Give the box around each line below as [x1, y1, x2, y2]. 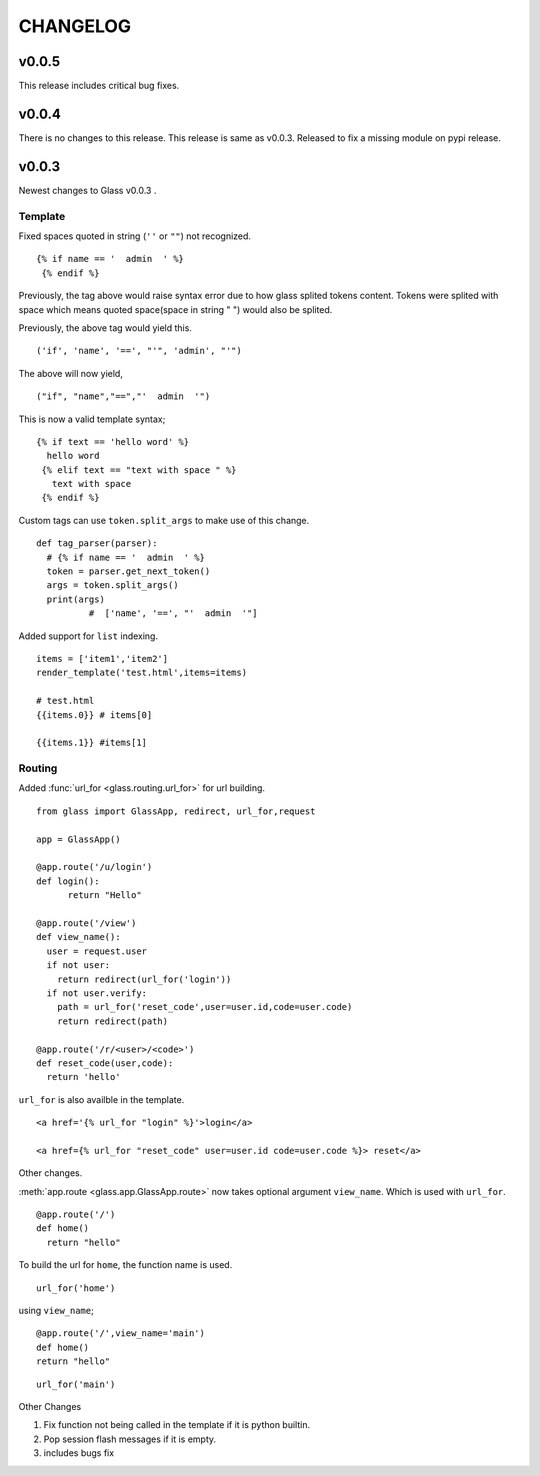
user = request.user [46, 945, 148, 957]
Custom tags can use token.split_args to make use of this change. [18, 514, 310, 526]
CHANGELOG [18, 15, 132, 37]
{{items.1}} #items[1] [36, 737, 148, 749]
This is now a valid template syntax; [18, 413, 166, 425]
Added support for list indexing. [18, 630, 159, 642]
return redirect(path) [56, 1015, 169, 1027]
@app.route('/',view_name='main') [36, 1328, 205, 1339]
